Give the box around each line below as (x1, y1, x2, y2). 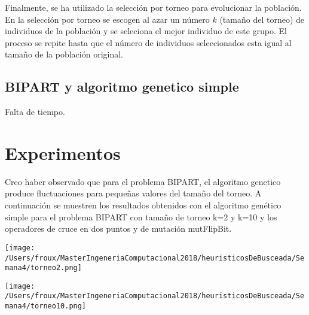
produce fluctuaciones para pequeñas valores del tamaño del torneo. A (5, 187, 262, 199)
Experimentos (5, 140, 121, 165)
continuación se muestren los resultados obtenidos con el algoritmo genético (5, 199, 282, 211)
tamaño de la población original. (5, 48, 124, 60)
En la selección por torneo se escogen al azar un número (5, 13, 210, 25)
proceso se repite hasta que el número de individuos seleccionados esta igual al (5, 36, 292, 49)
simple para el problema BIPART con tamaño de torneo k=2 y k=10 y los (5, 210, 277, 223)
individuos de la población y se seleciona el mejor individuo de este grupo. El (5, 25, 287, 37)
